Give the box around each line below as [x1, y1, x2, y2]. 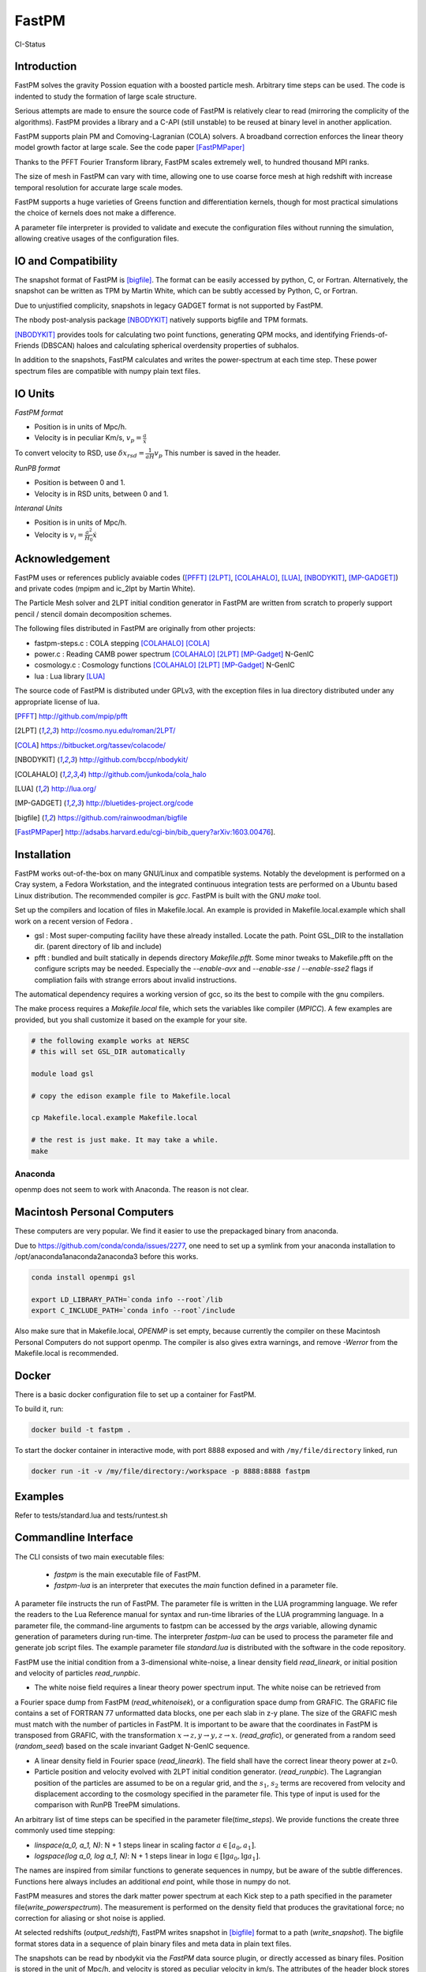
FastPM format [14, 407, 63, 417]
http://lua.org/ [51, 783, 97, 793]
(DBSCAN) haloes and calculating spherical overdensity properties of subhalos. [40, 341, 299, 350]
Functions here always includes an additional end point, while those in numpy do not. [14, 1877, 291, 1886]
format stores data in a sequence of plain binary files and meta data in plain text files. [14, 1939, 292, 1948]
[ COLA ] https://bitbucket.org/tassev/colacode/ [14, 740, 166, 749]
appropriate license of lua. [14, 697, 100, 706]
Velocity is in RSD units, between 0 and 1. [34, 489, 169, 499]
